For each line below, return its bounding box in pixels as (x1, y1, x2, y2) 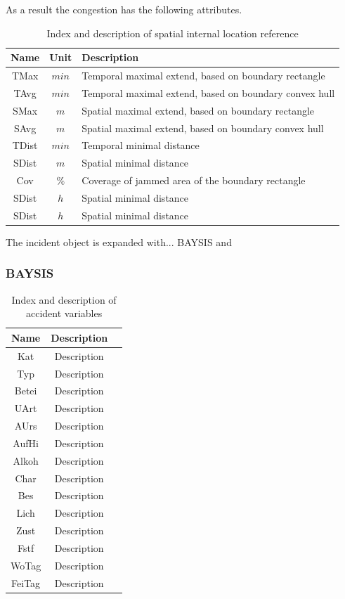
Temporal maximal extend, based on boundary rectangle (82, 68, 325, 83)
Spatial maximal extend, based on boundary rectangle (82, 103, 315, 117)
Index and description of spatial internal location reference (46, 25, 299, 40)
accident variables (25, 306, 103, 321)
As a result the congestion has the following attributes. (6, 2, 242, 16)
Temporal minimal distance (82, 138, 200, 153)
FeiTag (11, 575, 41, 590)
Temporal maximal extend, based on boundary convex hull (82, 85, 335, 100)
